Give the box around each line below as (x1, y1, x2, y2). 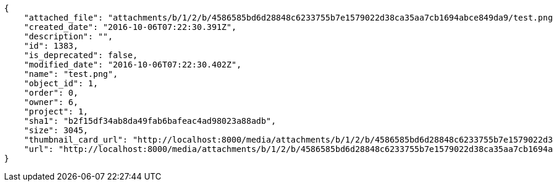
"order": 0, (23, 88, 79, 97)
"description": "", (23, 32, 113, 41)
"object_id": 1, (23, 79, 99, 88)
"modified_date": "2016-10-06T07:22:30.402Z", (23, 60, 242, 69)
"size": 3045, (23, 126, 89, 135)
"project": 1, (23, 107, 89, 116)
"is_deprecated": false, (23, 50, 138, 60)
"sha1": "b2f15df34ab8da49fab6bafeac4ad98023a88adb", (23, 116, 276, 126)
